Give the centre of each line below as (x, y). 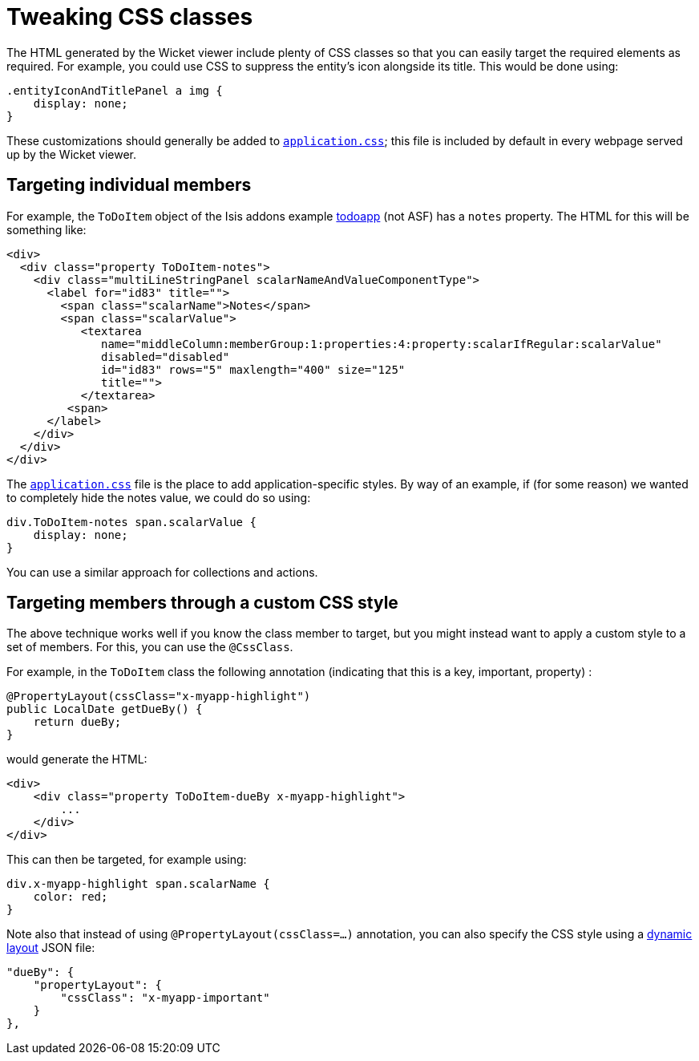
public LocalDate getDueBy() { (105, 709)
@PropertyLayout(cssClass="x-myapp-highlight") (159, 697)
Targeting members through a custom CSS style (202, 603)
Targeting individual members (129, 185)
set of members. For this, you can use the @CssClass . (150, 647)
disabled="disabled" (166, 356)
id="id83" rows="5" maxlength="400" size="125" (253, 369)
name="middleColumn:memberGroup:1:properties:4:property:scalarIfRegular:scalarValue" (382, 344)
